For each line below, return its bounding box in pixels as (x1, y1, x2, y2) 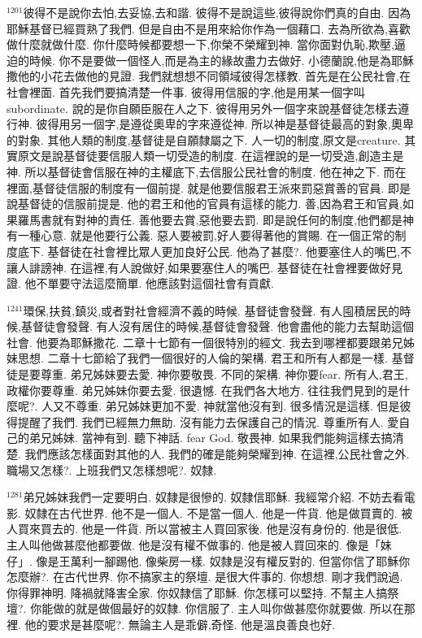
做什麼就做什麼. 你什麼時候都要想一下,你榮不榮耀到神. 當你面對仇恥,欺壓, (7, 36, 394, 53)
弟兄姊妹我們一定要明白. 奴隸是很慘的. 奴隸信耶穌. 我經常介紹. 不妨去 (23, 488, 393, 506)
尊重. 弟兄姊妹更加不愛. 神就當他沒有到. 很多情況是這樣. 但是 (76, 397, 400, 414)
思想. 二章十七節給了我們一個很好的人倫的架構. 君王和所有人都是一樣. (17, 349, 388, 367)
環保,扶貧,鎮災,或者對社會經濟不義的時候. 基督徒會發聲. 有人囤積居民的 (23, 302, 400, 319)
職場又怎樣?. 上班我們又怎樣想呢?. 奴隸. (7, 461, 217, 478)
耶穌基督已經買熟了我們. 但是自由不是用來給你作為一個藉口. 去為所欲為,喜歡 (7, 20, 411, 37)
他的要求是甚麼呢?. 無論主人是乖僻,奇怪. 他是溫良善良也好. (24, 615, 336, 632)
